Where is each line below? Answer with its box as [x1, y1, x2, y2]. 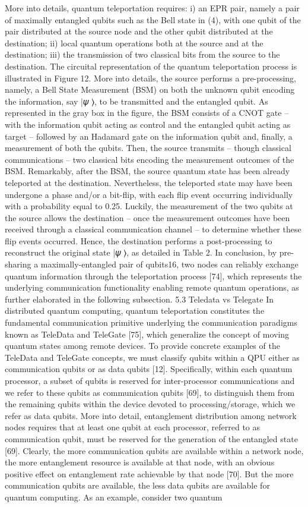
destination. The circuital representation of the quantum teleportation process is [5, 59, 297, 72]
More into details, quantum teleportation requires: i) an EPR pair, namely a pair [5, 2, 300, 14]
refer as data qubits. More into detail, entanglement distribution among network [5, 409, 297, 421]
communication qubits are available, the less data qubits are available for [5, 479, 270, 492]
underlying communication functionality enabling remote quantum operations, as [5, 281, 299, 294]
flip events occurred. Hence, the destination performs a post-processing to [5, 234, 272, 247]
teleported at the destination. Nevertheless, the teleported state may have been [5, 176, 293, 188]
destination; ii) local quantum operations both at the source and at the [5, 36, 263, 49]
